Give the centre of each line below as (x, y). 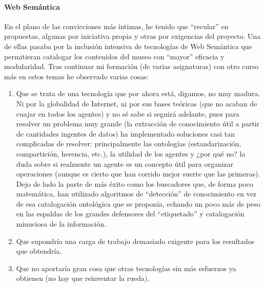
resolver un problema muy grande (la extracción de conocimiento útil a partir (138, 124)
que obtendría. (39, 251)
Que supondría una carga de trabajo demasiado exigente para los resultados (135, 241)
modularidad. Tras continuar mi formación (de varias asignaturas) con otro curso (131, 66)
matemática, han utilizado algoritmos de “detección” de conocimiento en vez (136, 194)
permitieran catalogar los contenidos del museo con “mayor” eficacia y (114, 56)
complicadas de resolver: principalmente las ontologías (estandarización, (129, 143)
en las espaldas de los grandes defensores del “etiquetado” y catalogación (130, 214)
